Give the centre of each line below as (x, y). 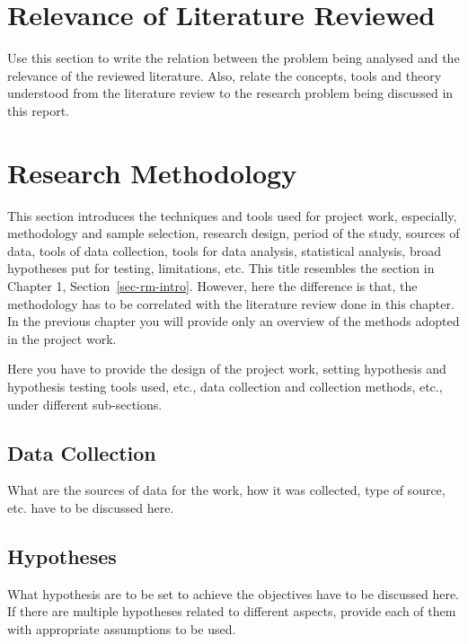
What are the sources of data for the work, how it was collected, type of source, (226, 490)
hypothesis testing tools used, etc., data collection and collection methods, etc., (225, 386)
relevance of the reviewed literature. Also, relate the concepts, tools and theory (225, 75)
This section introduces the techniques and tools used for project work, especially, (232, 215)
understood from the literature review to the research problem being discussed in (230, 93)
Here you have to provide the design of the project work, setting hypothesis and (227, 369)
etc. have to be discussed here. (91, 507)
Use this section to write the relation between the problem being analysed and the (234, 58)
